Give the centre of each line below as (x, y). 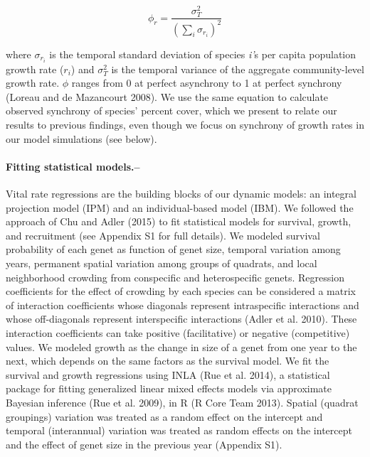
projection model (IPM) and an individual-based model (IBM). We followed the (180, 207)
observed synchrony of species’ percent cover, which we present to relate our (171, 111)
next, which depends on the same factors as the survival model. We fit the (168, 361)
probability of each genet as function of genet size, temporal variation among (173, 249)
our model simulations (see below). (81, 138)
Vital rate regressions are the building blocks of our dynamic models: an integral (181, 194)
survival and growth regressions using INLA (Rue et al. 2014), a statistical (168, 374)
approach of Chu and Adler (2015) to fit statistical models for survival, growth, (179, 221)
